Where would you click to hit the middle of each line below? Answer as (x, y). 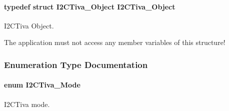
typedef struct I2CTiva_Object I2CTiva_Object (90, 6)
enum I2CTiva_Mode (42, 85)
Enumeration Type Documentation (76, 64)
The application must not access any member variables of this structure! (115, 42)
